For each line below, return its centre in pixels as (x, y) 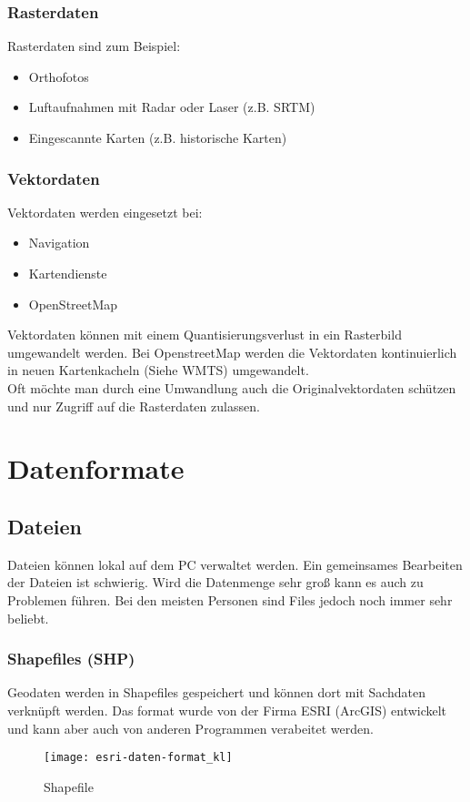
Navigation (59, 243)
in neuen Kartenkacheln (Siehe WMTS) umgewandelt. (158, 370)
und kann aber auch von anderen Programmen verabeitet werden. (190, 728)
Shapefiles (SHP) (71, 659)
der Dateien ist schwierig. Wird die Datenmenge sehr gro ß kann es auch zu (215, 582)
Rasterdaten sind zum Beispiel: (94, 46)
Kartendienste (68, 273)
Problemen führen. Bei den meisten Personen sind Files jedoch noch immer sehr (230, 599)
